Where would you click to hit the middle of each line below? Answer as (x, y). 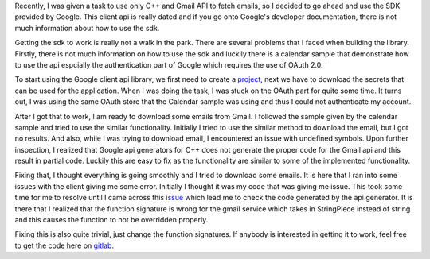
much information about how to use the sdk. (87, 28)
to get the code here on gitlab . (64, 245)
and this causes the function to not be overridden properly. (111, 220)
